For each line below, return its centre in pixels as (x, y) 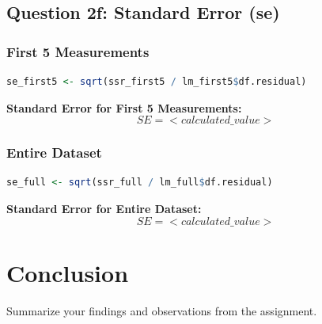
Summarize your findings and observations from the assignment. (162, 310)
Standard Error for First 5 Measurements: (124, 107)
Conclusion (68, 272)
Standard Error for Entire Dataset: (104, 208)
